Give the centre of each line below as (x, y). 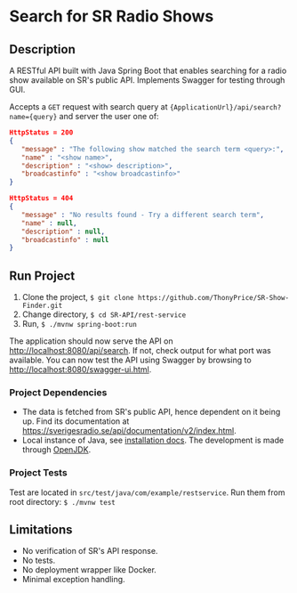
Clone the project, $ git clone (78, 297)
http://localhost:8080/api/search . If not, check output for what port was (140, 351)
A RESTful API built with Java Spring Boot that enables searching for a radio (148, 70)
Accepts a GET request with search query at (88, 107)
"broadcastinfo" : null (65, 240)
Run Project (42, 276)
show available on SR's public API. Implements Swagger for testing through (147, 80)
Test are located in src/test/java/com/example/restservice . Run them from (147, 492)
